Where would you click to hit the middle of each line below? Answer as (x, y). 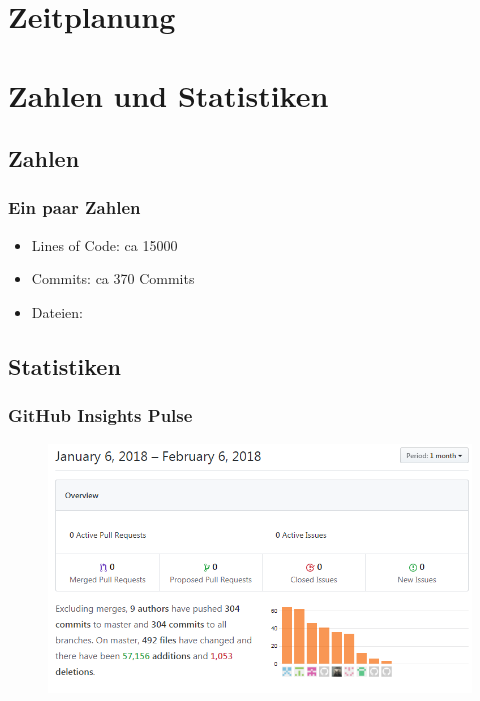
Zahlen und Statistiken (168, 94)
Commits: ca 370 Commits (113, 278)
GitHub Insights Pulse (100, 415)
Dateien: (57, 311)
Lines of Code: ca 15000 (104, 244)
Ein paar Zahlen (74, 207)
